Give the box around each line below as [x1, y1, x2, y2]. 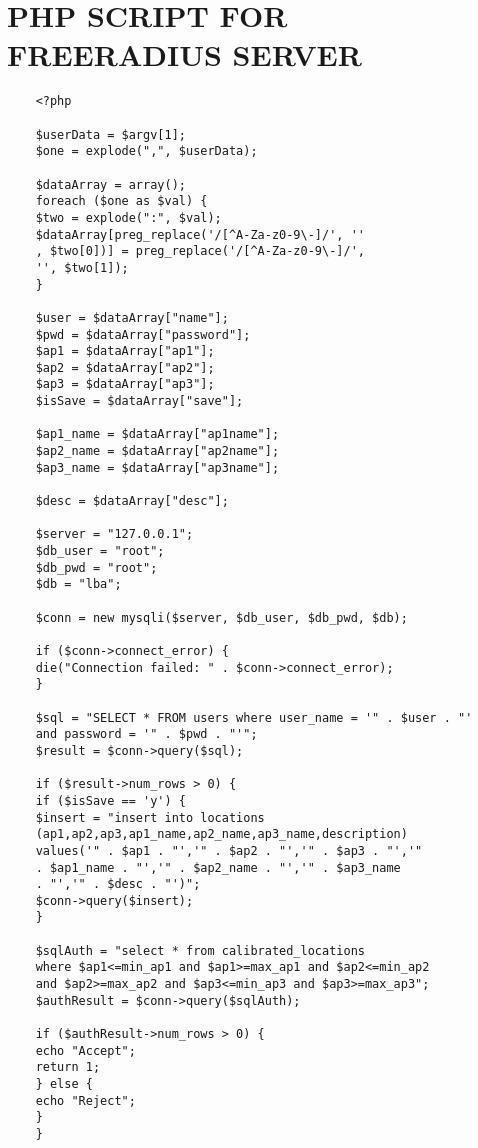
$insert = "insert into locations [35, 810, 265, 825]
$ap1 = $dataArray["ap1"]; [35, 344, 215, 359]
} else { [35, 1077, 93, 1092]
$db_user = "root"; [35, 544, 165, 559]
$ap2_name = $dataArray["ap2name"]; [35, 444, 280, 459]
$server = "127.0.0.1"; [35, 527, 194, 542]
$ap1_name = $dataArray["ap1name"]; [35, 427, 280, 442]
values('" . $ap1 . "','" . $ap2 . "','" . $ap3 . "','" [35, 843, 423, 858]
